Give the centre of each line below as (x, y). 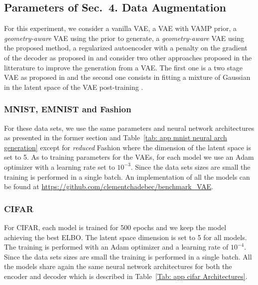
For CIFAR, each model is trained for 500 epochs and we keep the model (115, 227)
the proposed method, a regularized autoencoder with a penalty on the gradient (126, 48)
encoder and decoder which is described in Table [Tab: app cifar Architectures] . (126, 276)
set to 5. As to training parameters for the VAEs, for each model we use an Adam (129, 157)
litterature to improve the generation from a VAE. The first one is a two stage (123, 67)
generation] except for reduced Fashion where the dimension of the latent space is (128, 147)
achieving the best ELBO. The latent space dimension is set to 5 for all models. (126, 237)
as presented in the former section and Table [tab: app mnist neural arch (116, 138)
